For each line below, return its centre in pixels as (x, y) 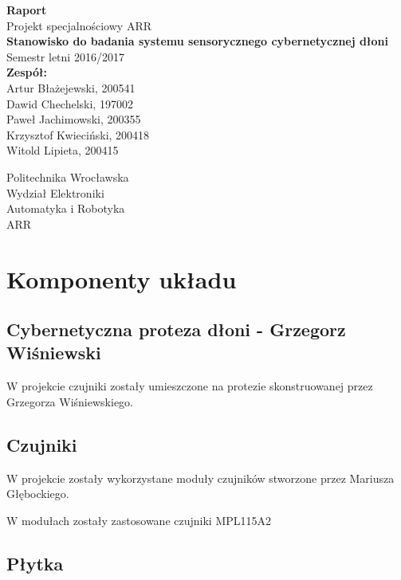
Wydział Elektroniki (55, 192)
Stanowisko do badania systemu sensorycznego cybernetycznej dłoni (197, 41)
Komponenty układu (122, 278)
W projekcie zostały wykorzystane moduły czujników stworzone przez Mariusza (200, 478)
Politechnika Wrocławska (68, 176)
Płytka (35, 563)
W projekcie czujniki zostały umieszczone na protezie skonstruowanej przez (190, 386)
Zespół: (27, 72)
